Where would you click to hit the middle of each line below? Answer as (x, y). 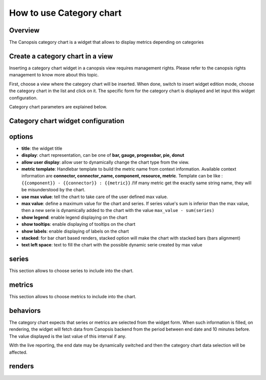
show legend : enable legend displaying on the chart (74, 217)
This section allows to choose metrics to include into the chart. (73, 297)
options (21, 136)
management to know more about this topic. (54, 75)
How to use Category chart (65, 13)
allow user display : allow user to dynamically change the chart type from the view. (105, 162)
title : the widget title (42, 148)
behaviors (25, 311)
